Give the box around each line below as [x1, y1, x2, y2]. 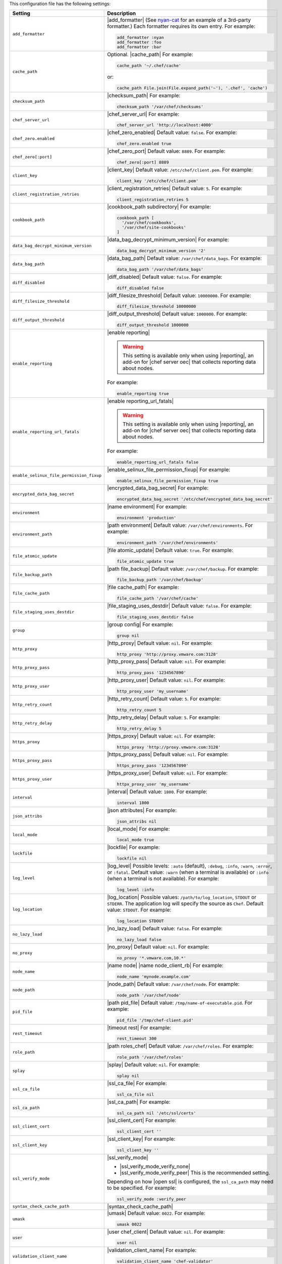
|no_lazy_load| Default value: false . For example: [106, 925, 223, 932]
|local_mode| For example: [106, 825, 170, 832]
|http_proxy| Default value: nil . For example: [106, 640, 213, 647]
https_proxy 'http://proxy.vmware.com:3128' [117, 744, 221, 750]
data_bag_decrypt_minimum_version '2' [117, 248, 206, 254]
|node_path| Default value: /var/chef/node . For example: [106, 980, 240, 987]
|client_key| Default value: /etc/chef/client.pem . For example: [106, 166, 253, 173]
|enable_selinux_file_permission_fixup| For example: [106, 466, 231, 473]
